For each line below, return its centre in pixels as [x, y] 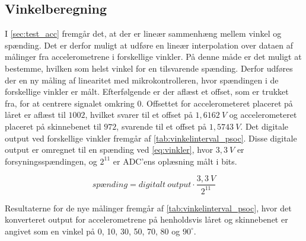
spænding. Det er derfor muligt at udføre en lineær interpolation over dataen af [149, 45]
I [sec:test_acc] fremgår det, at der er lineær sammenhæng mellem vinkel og [143, 33]
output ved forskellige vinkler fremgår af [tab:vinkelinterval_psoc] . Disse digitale [151, 138]
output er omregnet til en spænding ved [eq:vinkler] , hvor [109, 150]
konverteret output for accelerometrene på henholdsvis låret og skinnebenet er [146, 219]
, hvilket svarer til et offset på [139, 115]
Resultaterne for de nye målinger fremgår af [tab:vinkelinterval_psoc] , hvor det [148, 208]
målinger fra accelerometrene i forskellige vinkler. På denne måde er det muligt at [153, 57]
